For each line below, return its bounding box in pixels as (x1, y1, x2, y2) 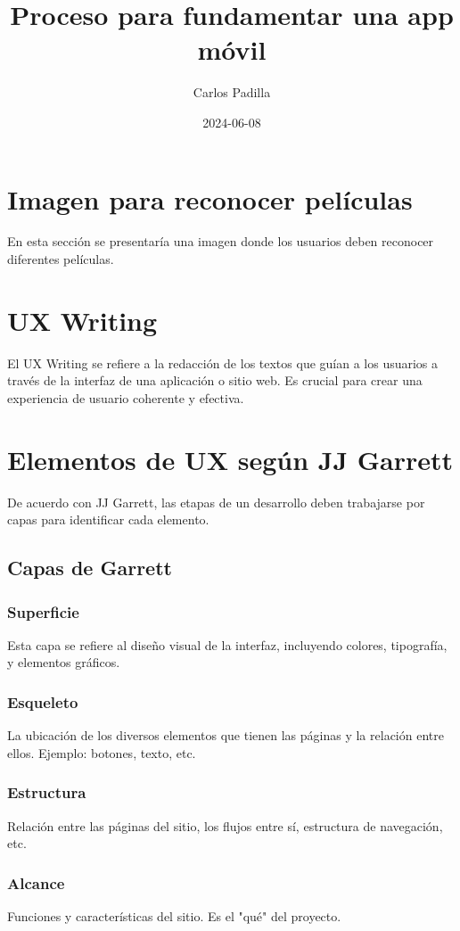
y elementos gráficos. (7, 653, 120, 671)
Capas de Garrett (7, 554, 172, 581)
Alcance (7, 871, 65, 894)
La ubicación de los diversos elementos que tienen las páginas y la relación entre (7, 726, 444, 745)
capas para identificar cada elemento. (7, 510, 209, 529)
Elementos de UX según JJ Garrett (7, 441, 454, 477)
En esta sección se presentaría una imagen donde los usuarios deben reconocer (7, 232, 434, 251)
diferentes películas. (7, 250, 114, 268)
